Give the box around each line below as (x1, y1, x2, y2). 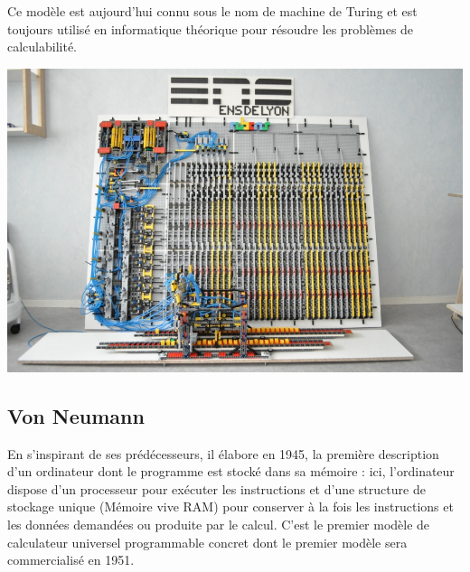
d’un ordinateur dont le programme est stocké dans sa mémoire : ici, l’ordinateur (7, 462, 455, 481)
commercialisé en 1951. (7, 550, 135, 569)
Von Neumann (7, 401, 145, 429)
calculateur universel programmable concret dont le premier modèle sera (7, 532, 408, 551)
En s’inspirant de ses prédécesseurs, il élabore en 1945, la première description (7, 444, 439, 463)
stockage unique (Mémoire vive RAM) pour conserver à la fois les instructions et (7, 497, 454, 516)
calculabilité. (7, 37, 78, 56)
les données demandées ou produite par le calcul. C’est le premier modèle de (7, 514, 430, 533)
